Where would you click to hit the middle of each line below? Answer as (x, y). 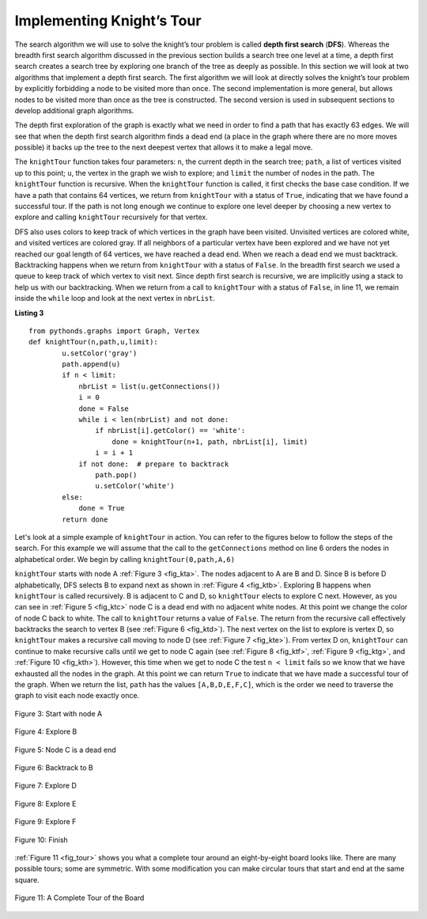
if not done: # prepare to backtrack (154, 464)
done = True (102, 508)
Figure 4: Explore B (46, 731)
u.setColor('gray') (100, 353)
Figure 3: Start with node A (59, 713)
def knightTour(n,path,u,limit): (93, 342)
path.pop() (116, 475)
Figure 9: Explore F (45, 822)
